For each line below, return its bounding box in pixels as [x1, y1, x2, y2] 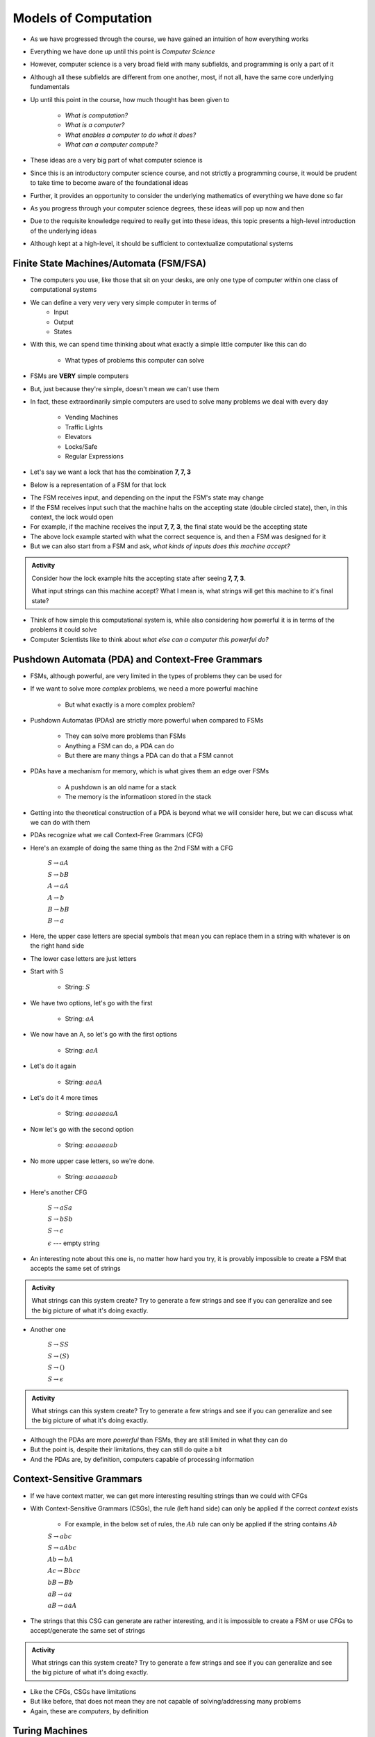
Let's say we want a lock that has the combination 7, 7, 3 [30, 468, 191, 476]
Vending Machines [65, 413, 119, 422]
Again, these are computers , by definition [30, 1706, 149, 1715]
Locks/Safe [65, 442, 98, 451]
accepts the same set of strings [30, 1265, 121, 1273]
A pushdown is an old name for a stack [65, 782, 176, 791]
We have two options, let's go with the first [30, 998, 153, 1007]
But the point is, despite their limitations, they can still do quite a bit [30, 1445, 222, 1454]
